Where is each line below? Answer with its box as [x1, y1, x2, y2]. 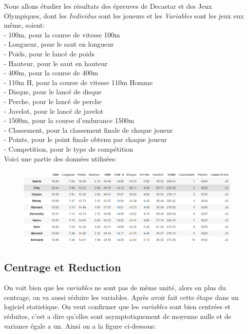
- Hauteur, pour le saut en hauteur [4, 58, 108, 68]
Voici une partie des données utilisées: [4, 153, 117, 163]
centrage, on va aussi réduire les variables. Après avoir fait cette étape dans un [4, 292, 239, 302]
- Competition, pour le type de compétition [4, 143, 134, 154]
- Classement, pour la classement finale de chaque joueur [4, 124, 173, 135]
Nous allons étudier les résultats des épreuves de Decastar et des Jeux [4, 1, 212, 11]
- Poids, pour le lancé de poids [4, 48, 95, 58]
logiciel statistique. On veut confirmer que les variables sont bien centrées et [4, 301, 231, 312]
